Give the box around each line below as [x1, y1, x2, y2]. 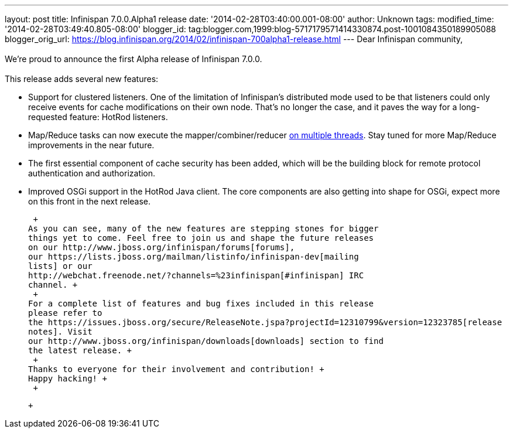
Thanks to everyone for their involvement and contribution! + [28, 364, 324, 374]
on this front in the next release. [28, 196, 151, 206]
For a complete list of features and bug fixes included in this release [28, 299, 374, 308]
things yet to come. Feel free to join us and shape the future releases [28, 233, 374, 243]
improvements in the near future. [28, 140, 155, 150]
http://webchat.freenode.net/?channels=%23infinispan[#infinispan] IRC [28, 271, 364, 280]
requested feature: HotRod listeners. [28, 112, 168, 122]
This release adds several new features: [5, 74, 159, 84]
